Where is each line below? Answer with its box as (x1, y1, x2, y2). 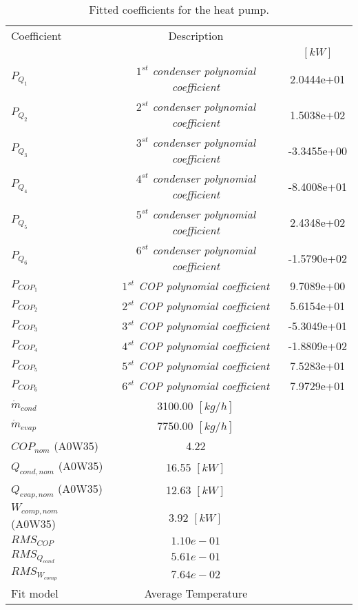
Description (168, 28, 224, 43)
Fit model (11, 585, 59, 602)
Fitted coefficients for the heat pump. (89, 1, 269, 17)
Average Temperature (144, 585, 248, 602)
